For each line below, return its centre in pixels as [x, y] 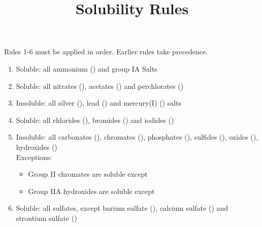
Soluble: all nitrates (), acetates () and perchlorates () [100, 86]
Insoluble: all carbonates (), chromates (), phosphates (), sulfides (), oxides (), [137, 137]
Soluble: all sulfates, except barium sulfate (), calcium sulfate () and [122, 208]
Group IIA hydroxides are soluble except [91, 191]
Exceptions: [34, 157]
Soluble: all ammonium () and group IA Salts [87, 68]
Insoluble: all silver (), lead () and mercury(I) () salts [99, 103]
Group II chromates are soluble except [88, 174]
